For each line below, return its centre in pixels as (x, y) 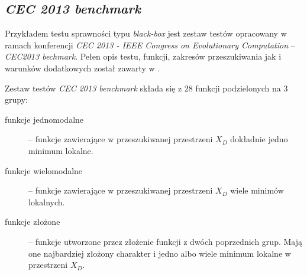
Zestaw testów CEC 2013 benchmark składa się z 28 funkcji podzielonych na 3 (146, 88)
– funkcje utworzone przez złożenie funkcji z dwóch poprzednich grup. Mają (165, 241)
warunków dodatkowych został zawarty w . (83, 68)
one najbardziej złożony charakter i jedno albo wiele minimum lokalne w (160, 253)
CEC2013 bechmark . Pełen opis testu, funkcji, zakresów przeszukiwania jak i (143, 56)
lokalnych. (47, 202)
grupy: (16, 99)
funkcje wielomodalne (44, 170)
